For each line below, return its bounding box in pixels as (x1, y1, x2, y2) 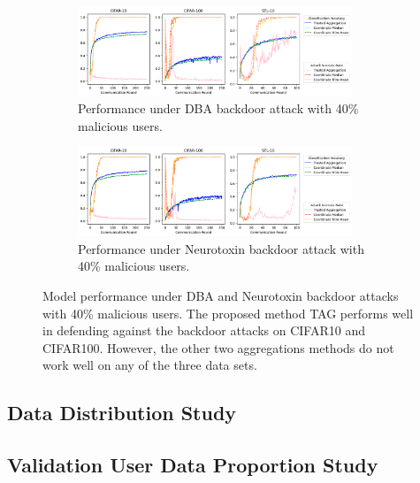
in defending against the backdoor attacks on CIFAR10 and (42, 321, 365, 340)
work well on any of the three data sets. (42, 356, 257, 374)
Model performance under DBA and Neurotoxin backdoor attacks (42, 286, 399, 304)
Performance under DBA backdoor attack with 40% (78, 99, 359, 118)
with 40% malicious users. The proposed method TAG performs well (42, 303, 414, 322)
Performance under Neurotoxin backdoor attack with (78, 239, 364, 257)
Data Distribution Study (7, 399, 237, 426)
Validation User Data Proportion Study (7, 451, 378, 479)
